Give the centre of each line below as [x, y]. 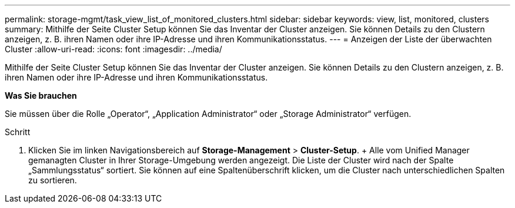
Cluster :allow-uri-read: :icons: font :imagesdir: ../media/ [113, 49]
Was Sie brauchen [41, 95]
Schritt [18, 132]
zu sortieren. [53, 180]
